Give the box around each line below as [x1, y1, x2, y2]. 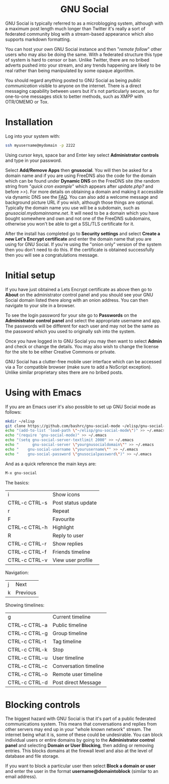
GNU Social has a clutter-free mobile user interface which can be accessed [5, 358, 162, 364]
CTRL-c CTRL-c [8, 662, 48, 669]
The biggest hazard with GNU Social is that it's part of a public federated [5, 715, 156, 722]
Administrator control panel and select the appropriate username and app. [5, 317, 161, 323]
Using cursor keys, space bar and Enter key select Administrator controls [5, 152, 159, 158]
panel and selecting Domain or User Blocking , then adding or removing [5, 743, 154, 749]
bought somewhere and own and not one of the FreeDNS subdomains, [5, 215, 152, 221]
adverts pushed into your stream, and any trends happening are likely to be [5, 62, 161, 68]
